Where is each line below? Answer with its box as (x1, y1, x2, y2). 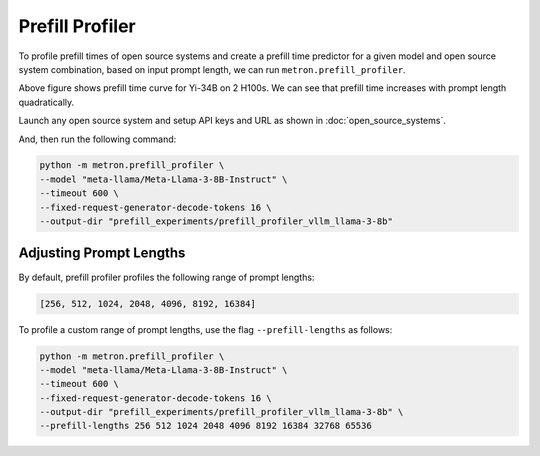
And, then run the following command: (18, 133, 177, 145)
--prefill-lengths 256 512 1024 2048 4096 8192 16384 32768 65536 (39, 420, 372, 432)
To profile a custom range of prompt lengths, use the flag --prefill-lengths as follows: (18, 323, 393, 335)
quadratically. (18, 96, 75, 108)
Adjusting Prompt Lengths (18, 245, 186, 262)
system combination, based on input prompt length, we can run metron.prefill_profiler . (18, 63, 406, 75)
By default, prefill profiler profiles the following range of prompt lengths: (18, 271, 315, 283)
